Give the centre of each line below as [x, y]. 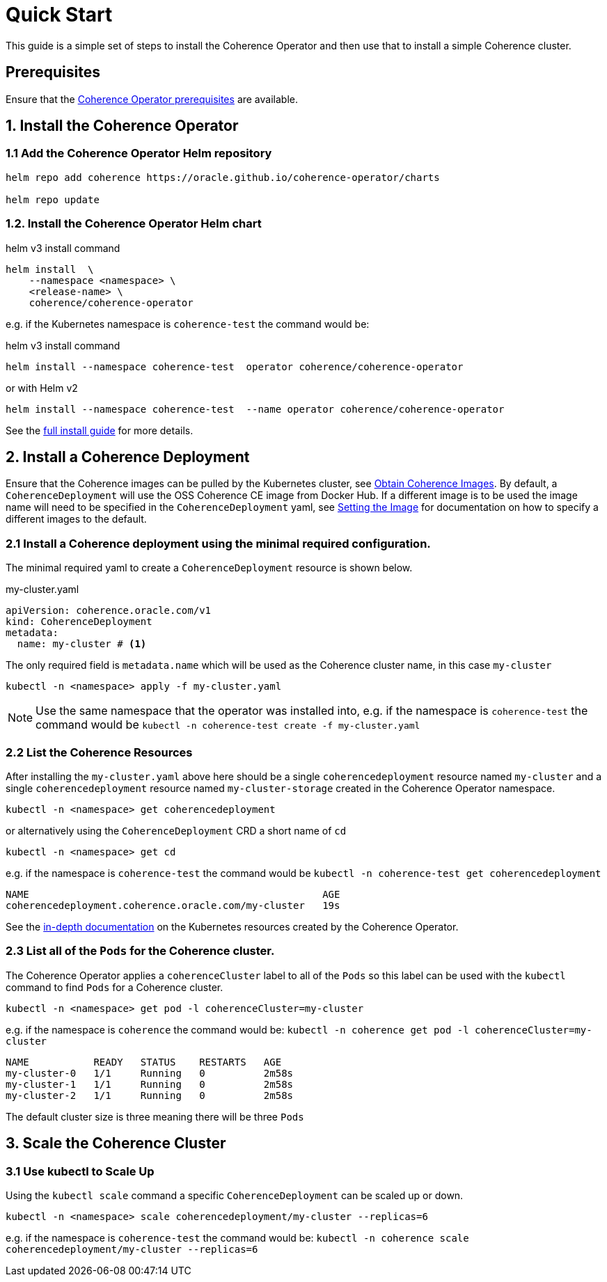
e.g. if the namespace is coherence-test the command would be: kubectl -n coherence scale [237, 1237]
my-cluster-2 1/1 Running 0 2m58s [150, 1095]
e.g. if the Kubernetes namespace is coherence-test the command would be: [188, 324]
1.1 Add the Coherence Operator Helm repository [139, 153]
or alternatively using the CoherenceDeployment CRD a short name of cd [176, 830]
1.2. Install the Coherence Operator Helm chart [134, 224]
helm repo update [53, 199]
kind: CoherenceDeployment [79, 622]
